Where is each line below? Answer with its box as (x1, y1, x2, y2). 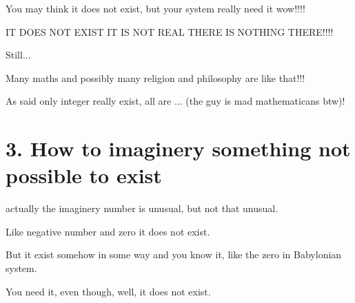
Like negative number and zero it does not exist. (6, 224, 210, 238)
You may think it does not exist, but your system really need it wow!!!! (6, 1, 305, 15)
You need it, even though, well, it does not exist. (6, 284, 211, 298)
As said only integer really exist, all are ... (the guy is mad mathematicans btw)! (6, 94, 345, 108)
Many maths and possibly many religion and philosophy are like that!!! (6, 70, 305, 85)
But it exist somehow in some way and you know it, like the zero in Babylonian (6, 247, 342, 262)
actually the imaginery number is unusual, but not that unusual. (6, 201, 278, 216)
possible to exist (6, 161, 162, 189)
